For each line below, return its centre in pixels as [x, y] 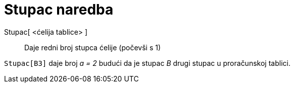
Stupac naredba [59, 10]
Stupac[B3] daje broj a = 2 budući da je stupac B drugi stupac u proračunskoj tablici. [147, 63]
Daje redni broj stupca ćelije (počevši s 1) [93, 47]
